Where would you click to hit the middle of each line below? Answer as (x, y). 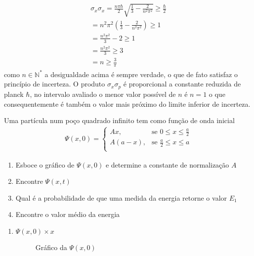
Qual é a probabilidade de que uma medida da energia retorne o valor (121, 197)
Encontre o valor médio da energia (68, 214)
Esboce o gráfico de (45, 164)
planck (14, 94)
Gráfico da (51, 247)
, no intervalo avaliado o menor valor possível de (103, 94)
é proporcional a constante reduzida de (182, 84)
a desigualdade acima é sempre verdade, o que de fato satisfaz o (141, 74)
